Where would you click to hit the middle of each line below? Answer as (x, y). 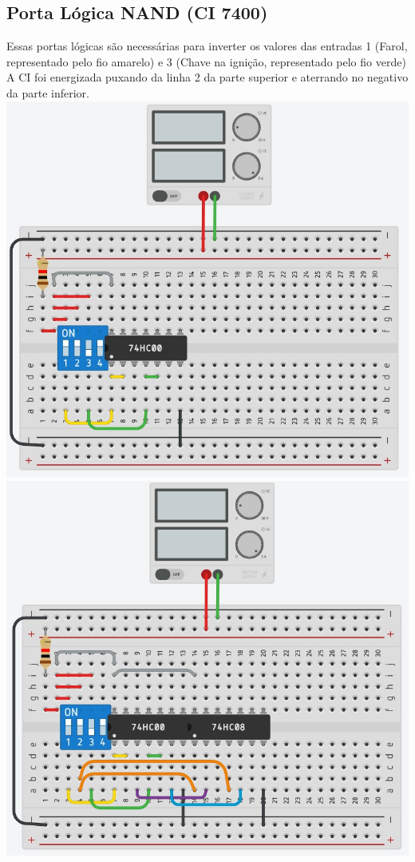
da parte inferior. (48, 92)
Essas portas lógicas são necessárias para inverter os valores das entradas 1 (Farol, (207, 46)
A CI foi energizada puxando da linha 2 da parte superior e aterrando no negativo (207, 77)
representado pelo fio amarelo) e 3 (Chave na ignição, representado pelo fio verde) (206, 61)
